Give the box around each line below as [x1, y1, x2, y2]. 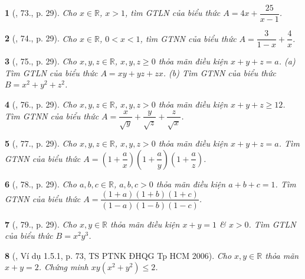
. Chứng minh [38, 261, 88, 273]
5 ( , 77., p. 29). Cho [5, 137, 77, 150]
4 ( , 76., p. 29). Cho [5, 98, 77, 110]
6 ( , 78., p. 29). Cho [5, 177, 77, 190]
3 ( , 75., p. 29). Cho [5, 55, 77, 67]
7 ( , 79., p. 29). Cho [5, 218, 77, 230]
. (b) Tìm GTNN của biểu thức [163, 66, 276, 79]
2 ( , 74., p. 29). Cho [5, 32, 77, 44]
